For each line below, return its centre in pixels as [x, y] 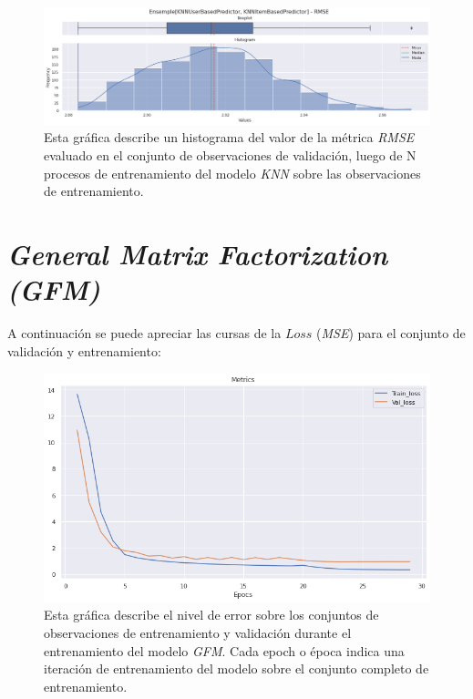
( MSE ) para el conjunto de [391, 333]
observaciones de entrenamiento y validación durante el [198, 632]
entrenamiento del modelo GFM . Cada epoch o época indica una [224, 650]
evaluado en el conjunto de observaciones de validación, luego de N [230, 154]
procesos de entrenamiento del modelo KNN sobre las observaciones [232, 173]
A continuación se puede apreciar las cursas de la [144, 333]
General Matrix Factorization [198, 253]
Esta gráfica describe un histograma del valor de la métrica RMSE [229, 137]
